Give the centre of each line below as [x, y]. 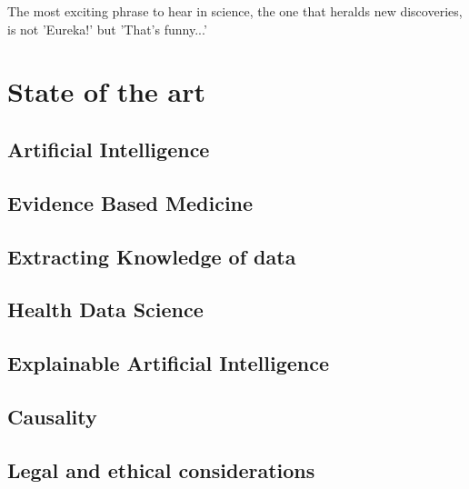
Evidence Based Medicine [130, 202]
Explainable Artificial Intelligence [168, 363]
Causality [52, 416]
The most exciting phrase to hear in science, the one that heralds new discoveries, [235, 11]
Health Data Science [105, 309]
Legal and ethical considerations [161, 469]
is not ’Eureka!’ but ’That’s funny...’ [107, 29]
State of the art [107, 91]
